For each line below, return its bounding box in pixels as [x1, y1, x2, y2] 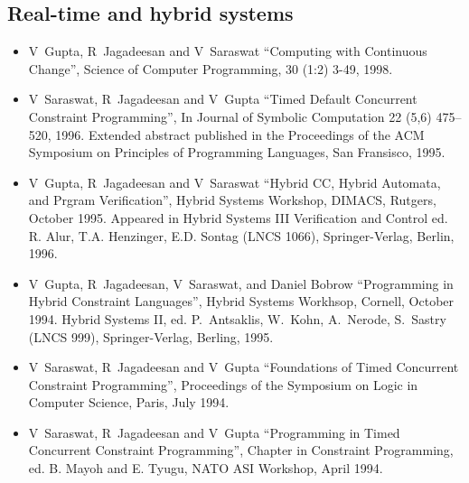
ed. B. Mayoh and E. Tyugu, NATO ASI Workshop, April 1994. [28, 459, 383, 478]
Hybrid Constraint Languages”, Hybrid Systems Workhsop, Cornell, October [28, 292, 455, 311]
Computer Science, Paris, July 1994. [28, 393, 230, 412]
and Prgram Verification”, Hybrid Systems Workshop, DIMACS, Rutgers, [28, 190, 436, 209]
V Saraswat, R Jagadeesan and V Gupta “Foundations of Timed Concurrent [28, 358, 459, 376]
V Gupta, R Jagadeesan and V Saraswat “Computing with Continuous [28, 42, 427, 60]
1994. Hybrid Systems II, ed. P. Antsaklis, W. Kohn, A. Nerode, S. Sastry [28, 309, 446, 328]
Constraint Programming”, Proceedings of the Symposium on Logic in [28, 375, 418, 394]
